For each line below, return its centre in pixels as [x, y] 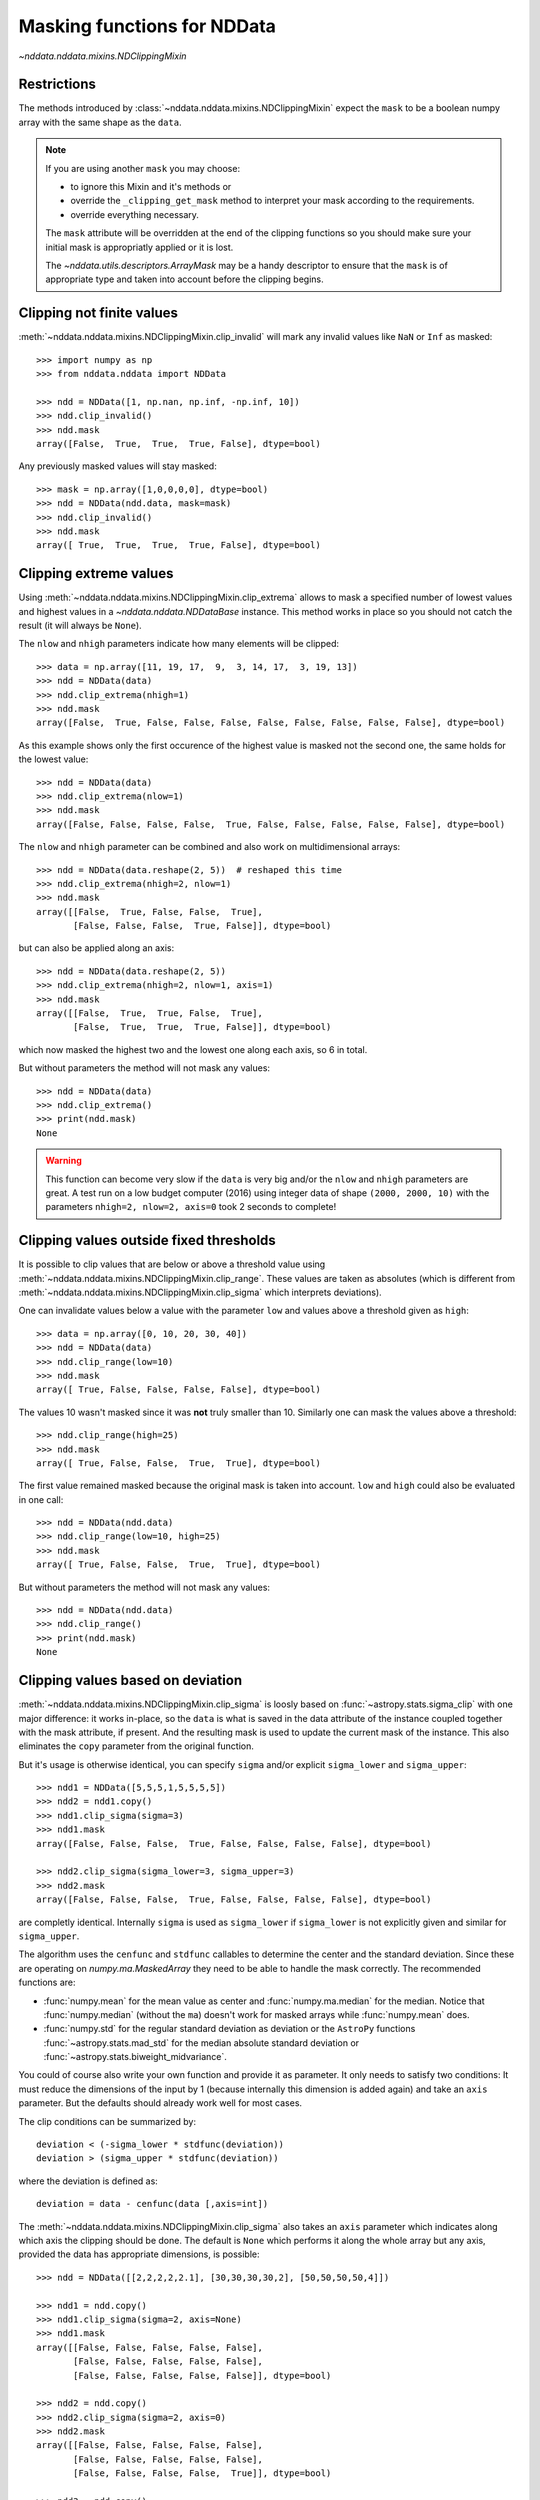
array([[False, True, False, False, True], [150, 911]
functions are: [47, 1982]
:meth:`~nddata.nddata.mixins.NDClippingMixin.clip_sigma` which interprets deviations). [200, 1292]
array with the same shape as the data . [100, 122]
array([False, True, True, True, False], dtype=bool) [179, 443]
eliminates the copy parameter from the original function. [136, 1746]
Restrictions [57, 84]
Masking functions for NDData [147, 26]
